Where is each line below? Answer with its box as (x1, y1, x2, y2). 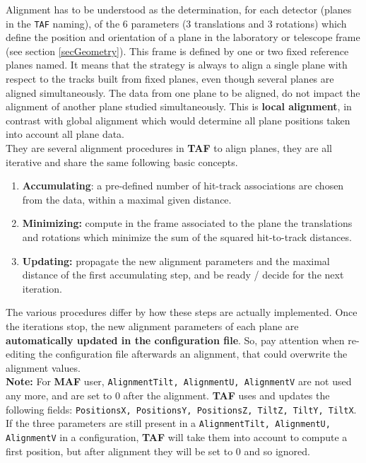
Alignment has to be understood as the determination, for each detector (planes (6, 2, 352, 16)
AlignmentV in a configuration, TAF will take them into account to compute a (6, 429, 348, 444)
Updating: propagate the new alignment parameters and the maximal (22, 253, 330, 268)
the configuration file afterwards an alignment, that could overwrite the (38, 346, 348, 361)
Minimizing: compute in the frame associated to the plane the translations (22, 216, 353, 230)
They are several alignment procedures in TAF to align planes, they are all (6, 141, 332, 155)
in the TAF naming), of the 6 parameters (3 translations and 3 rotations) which (6, 16, 347, 30)
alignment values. (6, 360, 81, 375)
